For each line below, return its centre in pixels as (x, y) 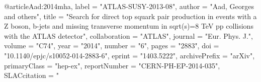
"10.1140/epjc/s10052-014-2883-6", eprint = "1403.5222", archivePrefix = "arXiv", (129, 55)
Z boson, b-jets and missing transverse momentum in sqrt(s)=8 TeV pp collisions (129, 26)
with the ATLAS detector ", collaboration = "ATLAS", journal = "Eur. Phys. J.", (128, 35)
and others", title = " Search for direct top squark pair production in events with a (130, 16)
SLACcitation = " (31, 75)
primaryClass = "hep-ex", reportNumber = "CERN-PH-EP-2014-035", (112, 65)
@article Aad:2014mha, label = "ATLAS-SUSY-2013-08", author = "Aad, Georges (129, 6)
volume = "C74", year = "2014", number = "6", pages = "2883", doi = (112, 46)
